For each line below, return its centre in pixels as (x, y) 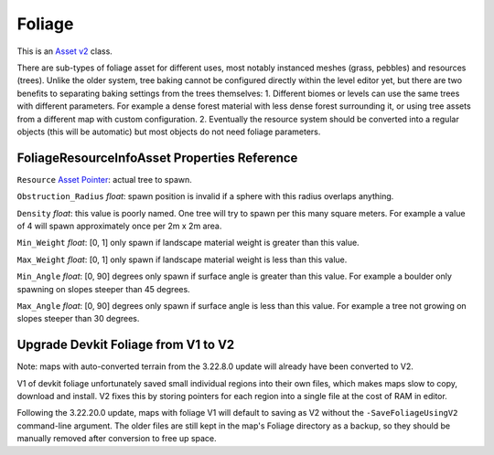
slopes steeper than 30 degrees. (78, 319)
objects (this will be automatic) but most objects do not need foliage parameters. (169, 132)
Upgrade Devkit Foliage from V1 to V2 (126, 345)
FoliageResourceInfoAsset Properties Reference (157, 158)
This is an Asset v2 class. (65, 51)
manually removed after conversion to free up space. (117, 439)
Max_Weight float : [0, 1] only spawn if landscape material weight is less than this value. (182, 259)
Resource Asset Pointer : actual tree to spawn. (104, 179)
